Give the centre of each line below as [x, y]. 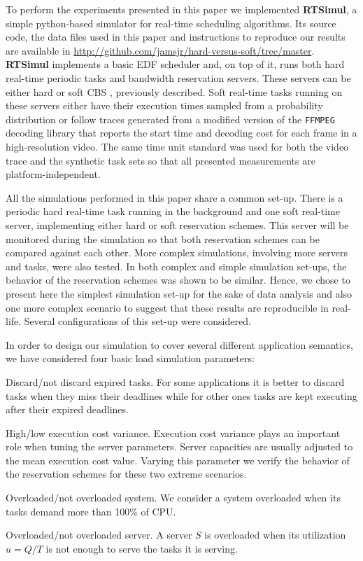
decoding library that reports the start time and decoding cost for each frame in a [181, 133]
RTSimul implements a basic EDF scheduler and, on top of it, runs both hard [175, 64]
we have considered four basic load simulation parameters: [130, 358]
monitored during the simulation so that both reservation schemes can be [163, 238]
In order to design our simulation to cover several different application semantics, [179, 344]
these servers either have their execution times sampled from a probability [164, 105]
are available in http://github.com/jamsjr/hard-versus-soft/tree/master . [160, 50]
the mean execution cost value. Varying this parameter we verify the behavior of [178, 460]
